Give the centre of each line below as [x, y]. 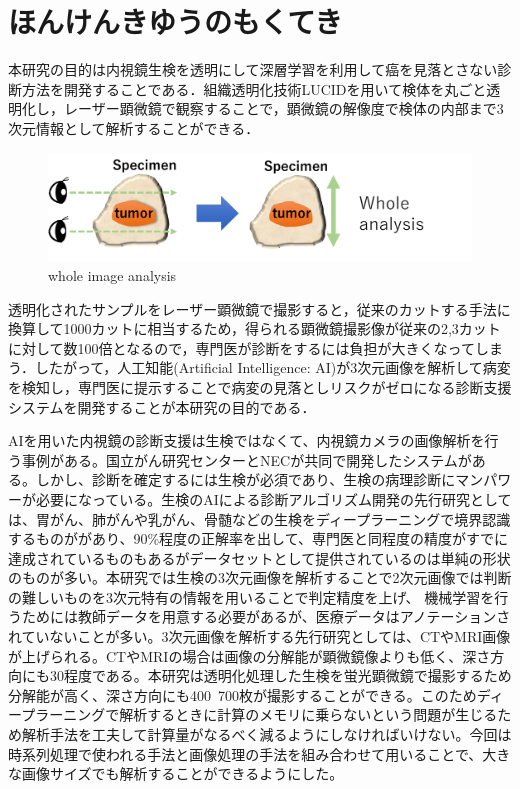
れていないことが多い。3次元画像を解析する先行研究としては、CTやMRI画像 [259, 636]
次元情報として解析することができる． [134, 127]
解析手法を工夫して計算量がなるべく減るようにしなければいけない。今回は [266, 734]
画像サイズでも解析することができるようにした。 [182, 773]
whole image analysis [112, 274]
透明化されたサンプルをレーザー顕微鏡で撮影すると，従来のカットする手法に [259, 308]
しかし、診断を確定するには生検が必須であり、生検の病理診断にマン [259, 479]
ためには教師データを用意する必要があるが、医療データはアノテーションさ [266, 616]
